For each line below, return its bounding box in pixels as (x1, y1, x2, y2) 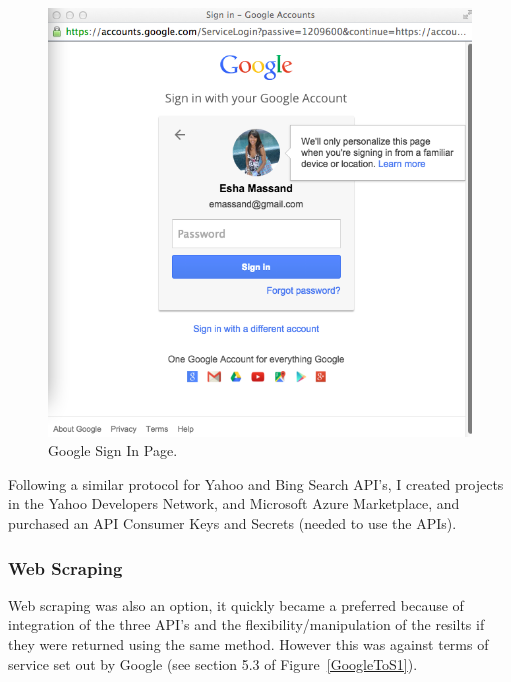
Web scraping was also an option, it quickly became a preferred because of (8, 594, 464, 615)
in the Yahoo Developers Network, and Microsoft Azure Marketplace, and (8, 493, 460, 514)
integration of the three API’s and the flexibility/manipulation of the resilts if (8, 614, 485, 635)
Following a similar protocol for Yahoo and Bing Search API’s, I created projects (8, 473, 504, 494)
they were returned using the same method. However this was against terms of (8, 633, 489, 654)
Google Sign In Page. (48, 440, 178, 461)
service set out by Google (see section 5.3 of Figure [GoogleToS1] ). (8, 653, 418, 674)
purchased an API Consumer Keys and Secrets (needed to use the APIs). (8, 512, 457, 533)
